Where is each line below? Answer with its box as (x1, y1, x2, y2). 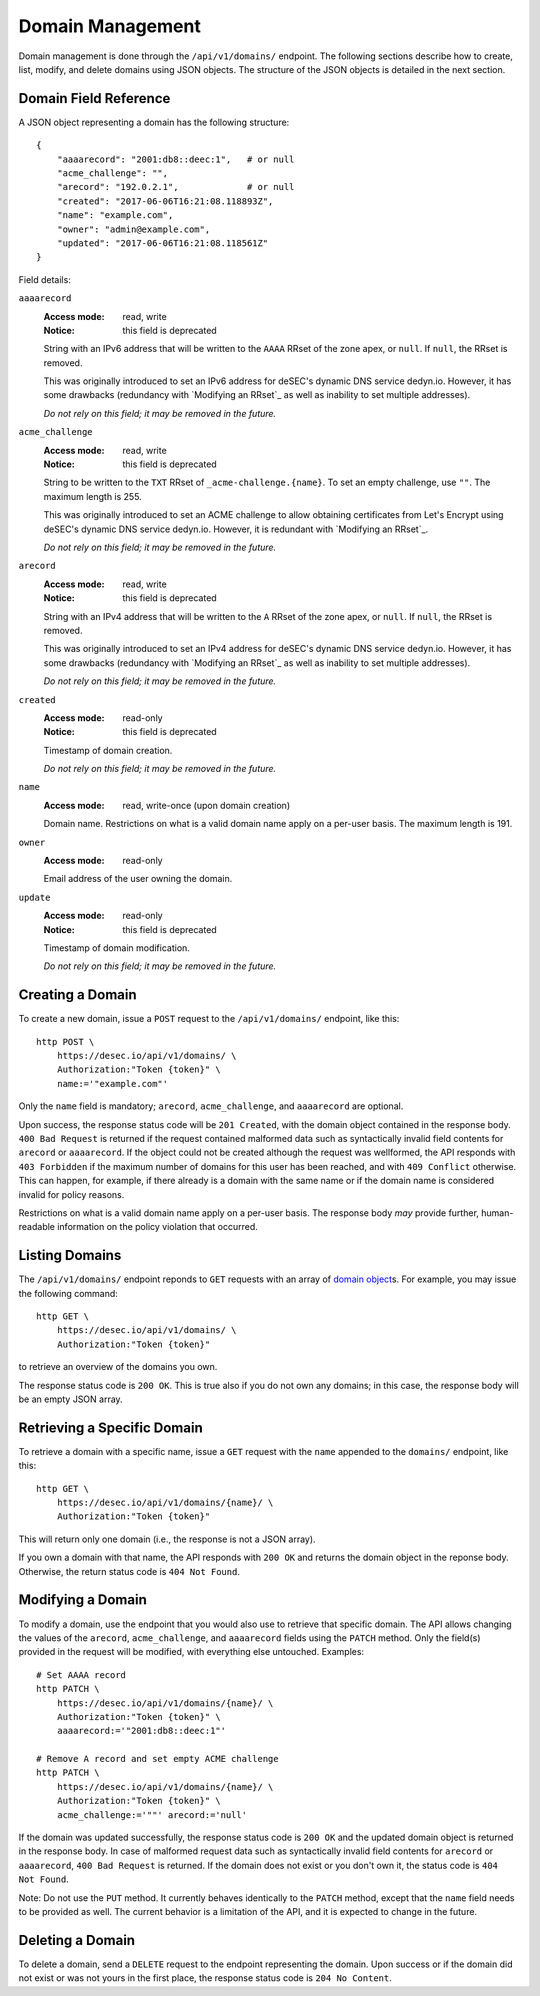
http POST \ (36, 1036, 95, 1047)
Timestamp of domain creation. (43, 744, 173, 756)
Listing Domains (18, 1247, 122, 1264)
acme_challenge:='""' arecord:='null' (56, 1809, 248, 1820)
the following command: (18, 1287, 119, 1299)
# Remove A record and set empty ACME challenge (36, 1753, 279, 1765)
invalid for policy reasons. (18, 1188, 125, 1200)
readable (18, 1221, 55, 1233)
